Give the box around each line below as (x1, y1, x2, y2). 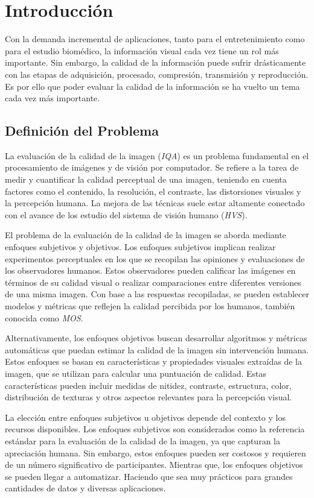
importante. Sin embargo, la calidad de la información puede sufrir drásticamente (5, 56, 306, 69)
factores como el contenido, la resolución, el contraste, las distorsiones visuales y (5, 184, 301, 197)
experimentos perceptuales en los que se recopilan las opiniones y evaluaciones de (5, 252, 305, 265)
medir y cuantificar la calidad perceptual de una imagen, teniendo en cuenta (5, 173, 287, 186)
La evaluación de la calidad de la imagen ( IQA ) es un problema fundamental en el (5, 149, 309, 162)
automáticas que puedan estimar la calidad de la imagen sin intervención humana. (5, 343, 309, 356)
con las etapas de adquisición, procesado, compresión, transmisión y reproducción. (5, 68, 309, 80)
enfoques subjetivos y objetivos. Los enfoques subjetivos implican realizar (5, 241, 276, 253)
